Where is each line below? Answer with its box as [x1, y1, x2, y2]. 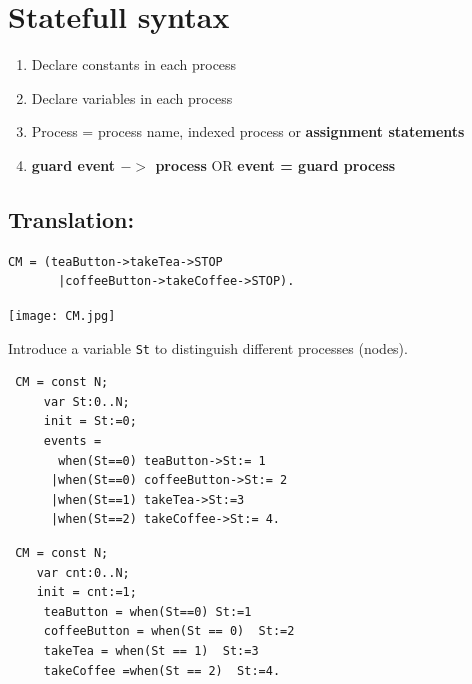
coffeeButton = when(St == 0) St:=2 [43, 624, 295, 639]
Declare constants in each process [31, 54, 237, 75]
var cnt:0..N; [36, 565, 130, 580]
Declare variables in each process [31, 87, 233, 108]
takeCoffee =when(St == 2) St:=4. [43, 663, 281, 678]
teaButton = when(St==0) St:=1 [43, 604, 252, 619]
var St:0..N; [43, 394, 130, 409]
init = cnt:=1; [36, 585, 137, 600]
